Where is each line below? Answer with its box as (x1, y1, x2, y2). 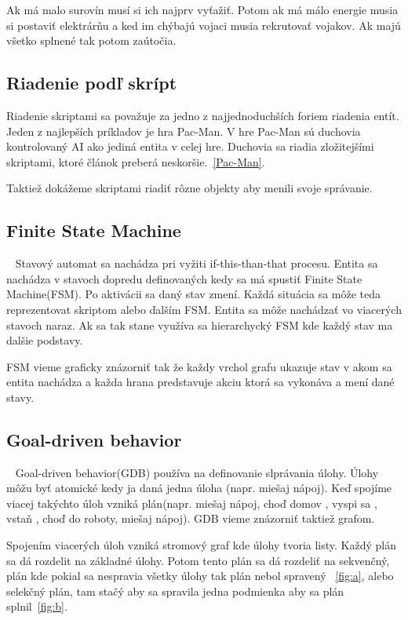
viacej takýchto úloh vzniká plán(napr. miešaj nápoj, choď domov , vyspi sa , (6, 494, 377, 511)
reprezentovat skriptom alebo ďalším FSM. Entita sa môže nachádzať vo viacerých (6, 301, 402, 317)
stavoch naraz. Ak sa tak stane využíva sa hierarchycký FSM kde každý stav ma (6, 316, 393, 333)
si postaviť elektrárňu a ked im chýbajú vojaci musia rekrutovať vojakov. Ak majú (6, 16, 401, 33)
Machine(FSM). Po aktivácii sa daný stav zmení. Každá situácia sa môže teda (6, 286, 381, 302)
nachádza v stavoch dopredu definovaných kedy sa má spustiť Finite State (6, 270, 362, 286)
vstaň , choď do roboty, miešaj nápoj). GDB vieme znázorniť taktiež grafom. (6, 510, 375, 527)
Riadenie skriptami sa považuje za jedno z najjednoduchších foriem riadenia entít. (6, 107, 399, 123)
